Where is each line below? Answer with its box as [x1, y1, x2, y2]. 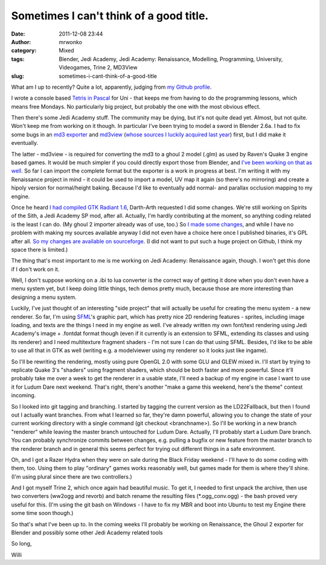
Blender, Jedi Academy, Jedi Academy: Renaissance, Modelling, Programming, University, [59, 55, 283, 63]
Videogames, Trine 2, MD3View [59, 64, 138, 71]
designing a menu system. [11, 293, 77, 301]
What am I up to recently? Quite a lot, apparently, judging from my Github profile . [11, 83, 212, 91]
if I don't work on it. [11, 266, 60, 273]
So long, [11, 540, 32, 547]
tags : [11, 55, 25, 63]
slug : [11, 72, 24, 80]
